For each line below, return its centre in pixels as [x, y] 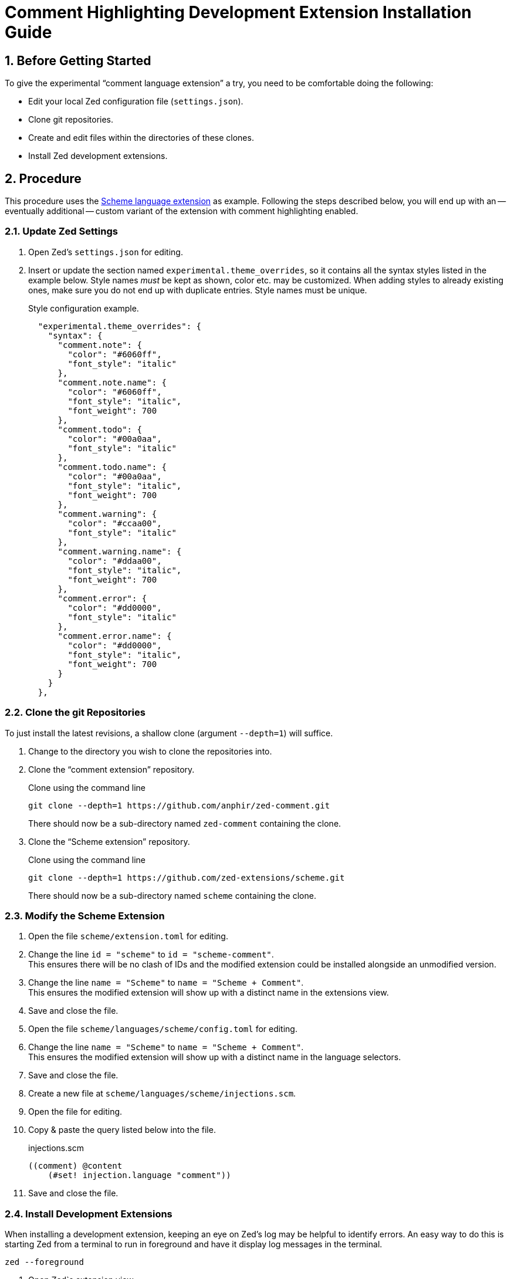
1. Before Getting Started [78, 60]
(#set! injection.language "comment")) [139, 1175]
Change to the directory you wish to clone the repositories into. [150, 751]
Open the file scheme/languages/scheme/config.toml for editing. [163, 1029]
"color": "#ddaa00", [115, 561]
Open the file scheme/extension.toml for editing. [128, 936]
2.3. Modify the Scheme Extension [85, 916]
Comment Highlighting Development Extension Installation [238, 12]
